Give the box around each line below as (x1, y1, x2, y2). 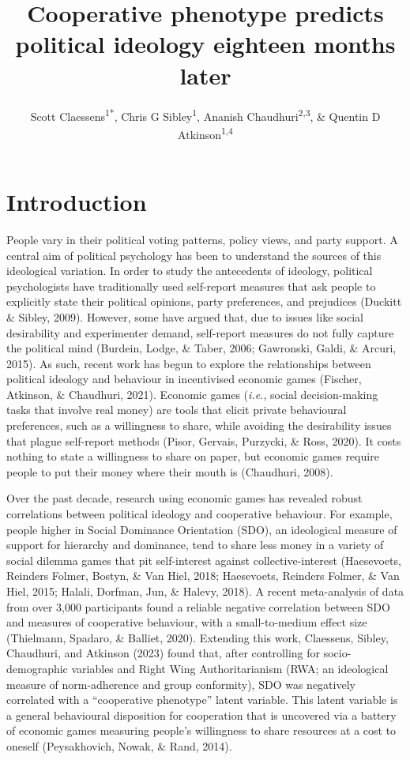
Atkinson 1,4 (178, 123, 233, 142)
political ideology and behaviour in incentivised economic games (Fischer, (6, 371, 362, 387)
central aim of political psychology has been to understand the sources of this (6, 246, 382, 263)
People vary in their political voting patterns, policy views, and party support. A (6, 231, 398, 247)
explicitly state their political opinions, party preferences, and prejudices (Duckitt (6, 293, 402, 310)
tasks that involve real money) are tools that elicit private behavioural (6, 401, 347, 418)
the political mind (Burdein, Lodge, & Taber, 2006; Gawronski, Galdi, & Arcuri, (6, 340, 397, 356)
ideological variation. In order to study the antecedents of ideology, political (6, 262, 373, 279)
